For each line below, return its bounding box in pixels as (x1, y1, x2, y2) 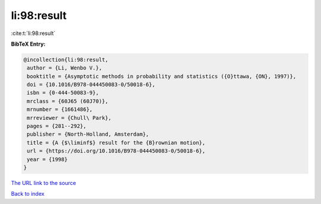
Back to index (11, 190, 45, 197)
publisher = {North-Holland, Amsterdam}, (27, 131, 149, 138)
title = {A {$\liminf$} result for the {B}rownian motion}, (27, 139, 206, 146)
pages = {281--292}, (27, 123, 87, 130)
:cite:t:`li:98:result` (11, 30, 56, 37)
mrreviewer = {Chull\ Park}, (27, 114, 112, 121)
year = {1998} (27, 156, 68, 162)
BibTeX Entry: (11, 40, 46, 47)
